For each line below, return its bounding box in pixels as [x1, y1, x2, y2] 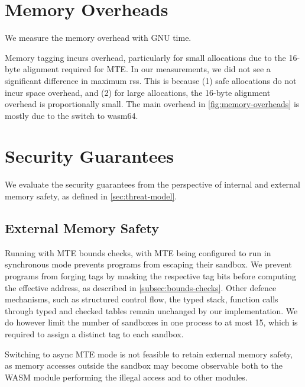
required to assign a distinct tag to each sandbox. [5, 327, 184, 340]
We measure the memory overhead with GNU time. [5, 31, 192, 44]
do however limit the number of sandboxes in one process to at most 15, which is [5, 316, 298, 328]
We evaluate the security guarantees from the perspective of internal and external [5, 178, 300, 191]
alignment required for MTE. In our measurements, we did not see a [23, 63, 271, 75]
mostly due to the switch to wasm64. [5, 109, 138, 121]
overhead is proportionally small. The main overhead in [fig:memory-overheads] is [5, 98, 300, 110]
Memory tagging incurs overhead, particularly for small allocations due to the [5, 51, 286, 63]
